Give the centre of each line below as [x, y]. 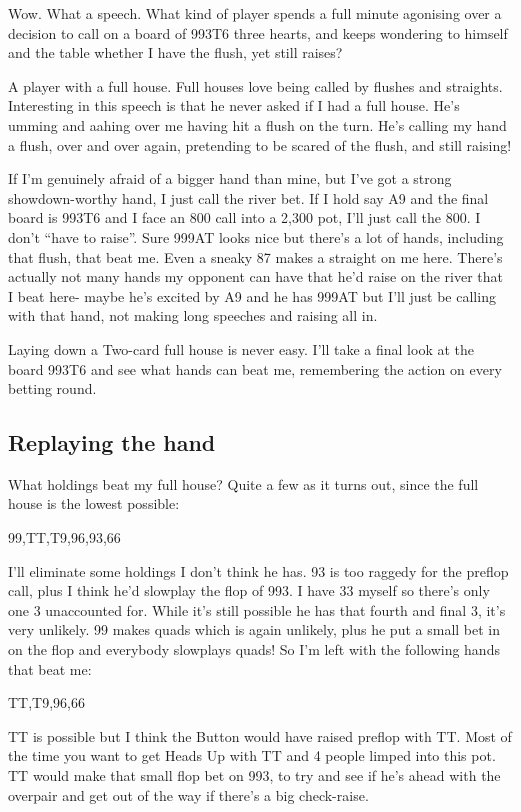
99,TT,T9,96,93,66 [64, 537]
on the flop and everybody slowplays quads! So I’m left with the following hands [254, 649]
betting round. [52, 388]
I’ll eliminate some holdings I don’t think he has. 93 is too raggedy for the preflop [258, 570]
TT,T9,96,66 [46, 702]
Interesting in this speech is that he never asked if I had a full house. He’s [234, 105]
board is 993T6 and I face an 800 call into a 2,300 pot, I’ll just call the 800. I [244, 217]
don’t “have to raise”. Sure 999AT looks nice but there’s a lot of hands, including [256, 236]
